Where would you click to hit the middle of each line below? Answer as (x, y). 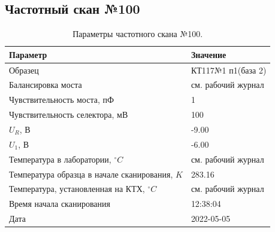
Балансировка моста (46, 85)
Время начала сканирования (60, 204)
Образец (24, 70)
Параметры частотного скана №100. (138, 34)
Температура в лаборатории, (60, 159)
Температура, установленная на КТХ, (77, 189)
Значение (208, 54)
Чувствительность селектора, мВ (69, 115)
